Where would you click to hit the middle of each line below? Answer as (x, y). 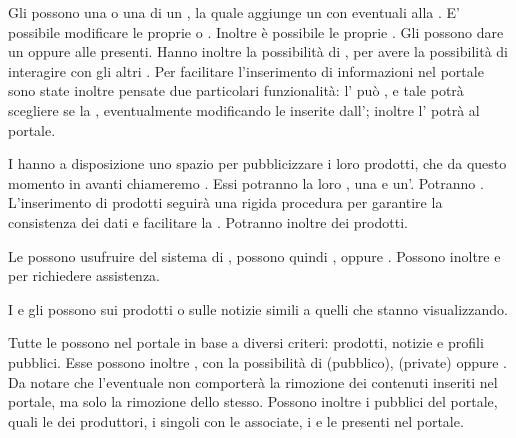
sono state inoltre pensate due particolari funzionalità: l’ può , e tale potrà (236, 90)
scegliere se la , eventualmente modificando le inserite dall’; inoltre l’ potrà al (244, 109)
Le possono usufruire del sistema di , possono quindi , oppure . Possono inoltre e (254, 255)
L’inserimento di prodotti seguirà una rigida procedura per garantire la (225, 202)
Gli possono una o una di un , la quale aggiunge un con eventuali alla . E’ (234, 12)
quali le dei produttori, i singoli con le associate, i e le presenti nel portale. (236, 420)
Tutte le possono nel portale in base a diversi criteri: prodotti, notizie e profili (246, 342)
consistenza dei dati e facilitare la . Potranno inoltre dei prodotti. (208, 221)
